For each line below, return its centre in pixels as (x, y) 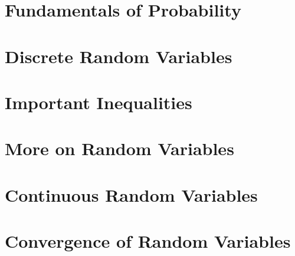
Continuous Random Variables (131, 194)
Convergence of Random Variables (148, 241)
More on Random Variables (119, 148)
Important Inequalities (99, 102)
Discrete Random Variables (119, 56)
